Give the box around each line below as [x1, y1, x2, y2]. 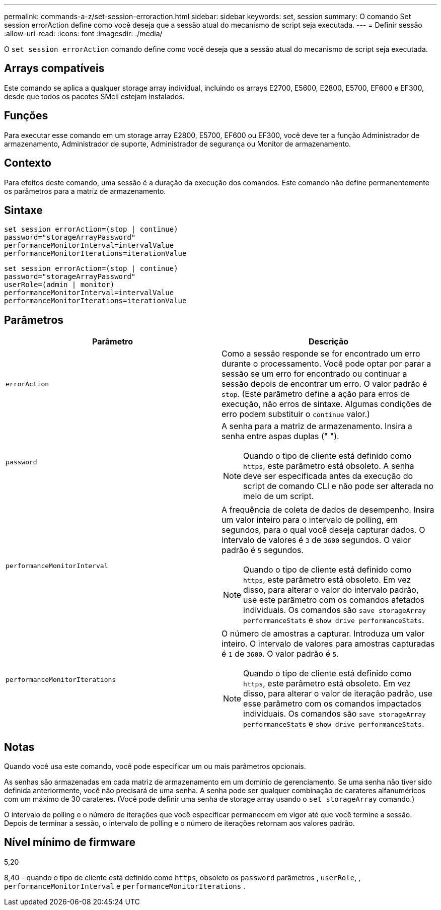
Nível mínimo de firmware [4, 836, 136, 849]
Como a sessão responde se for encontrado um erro [222, 348, 420, 359]
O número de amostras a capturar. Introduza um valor [222, 628, 425, 639]
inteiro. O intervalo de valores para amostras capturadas [222, 639, 435, 649]
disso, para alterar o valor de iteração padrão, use [243, 688, 432, 699]
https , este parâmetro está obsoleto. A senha [243, 461, 414, 471]
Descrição [308, 336, 349, 347]
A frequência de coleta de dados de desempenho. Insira [222, 505, 434, 515]
